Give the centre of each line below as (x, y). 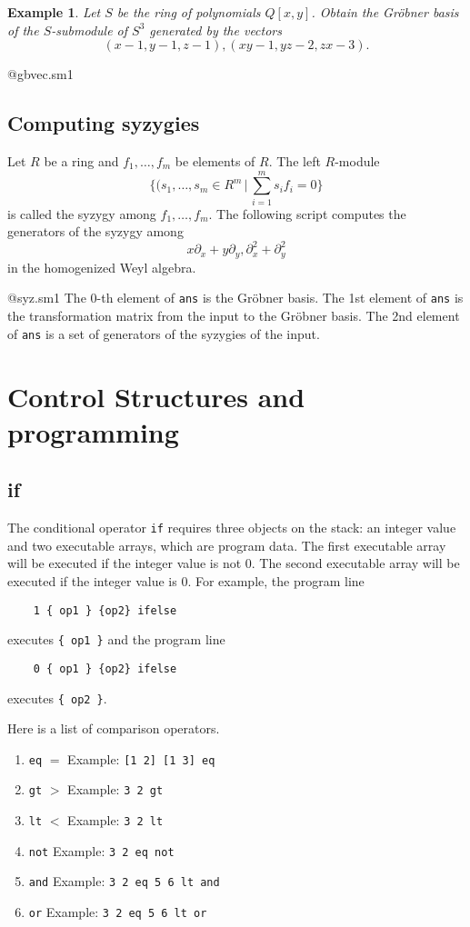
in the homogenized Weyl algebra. (102, 267)
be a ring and (81, 160)
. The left (295, 160)
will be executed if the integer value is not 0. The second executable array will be (234, 563)
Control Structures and (156, 396)
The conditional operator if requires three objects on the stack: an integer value (232, 528)
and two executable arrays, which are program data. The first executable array (227, 545)
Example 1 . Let (54, 12)
